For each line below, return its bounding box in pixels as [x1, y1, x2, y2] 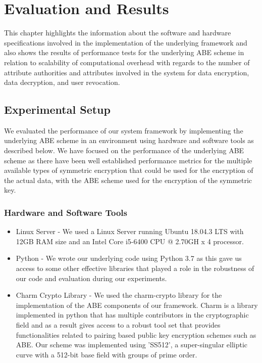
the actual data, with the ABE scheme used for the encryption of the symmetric [4, 174, 252, 185]
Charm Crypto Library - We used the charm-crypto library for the [16, 290, 222, 300]
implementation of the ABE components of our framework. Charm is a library [16, 299, 258, 310]
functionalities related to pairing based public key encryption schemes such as [16, 329, 256, 340]
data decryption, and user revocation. [4, 77, 120, 87]
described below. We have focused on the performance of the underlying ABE [4, 145, 244, 156]
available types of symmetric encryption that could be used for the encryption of [4, 165, 253, 175]
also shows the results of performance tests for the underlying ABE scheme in [4, 47, 244, 58]
